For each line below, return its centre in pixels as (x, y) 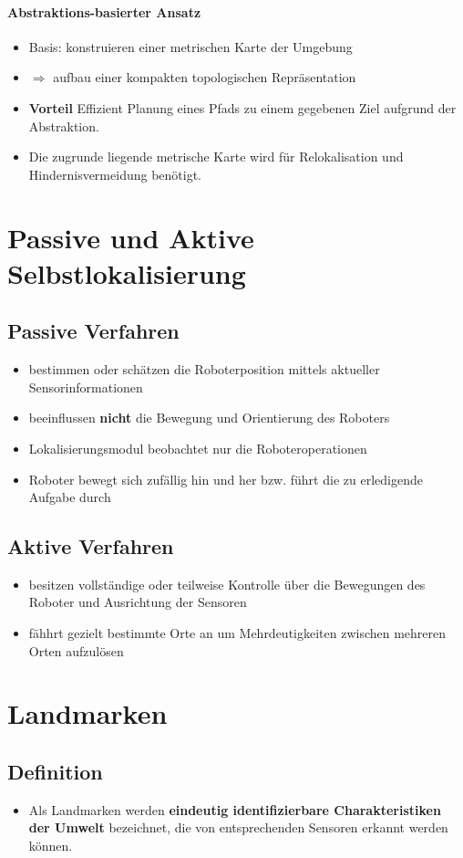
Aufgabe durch (70, 497)
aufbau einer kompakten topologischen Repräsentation (205, 77)
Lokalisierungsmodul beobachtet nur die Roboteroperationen (198, 448)
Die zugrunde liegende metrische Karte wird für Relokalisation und (216, 157)
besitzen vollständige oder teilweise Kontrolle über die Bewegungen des (227, 584)
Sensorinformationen (86, 387)
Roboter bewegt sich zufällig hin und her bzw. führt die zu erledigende (226, 479)
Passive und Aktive (131, 237)
